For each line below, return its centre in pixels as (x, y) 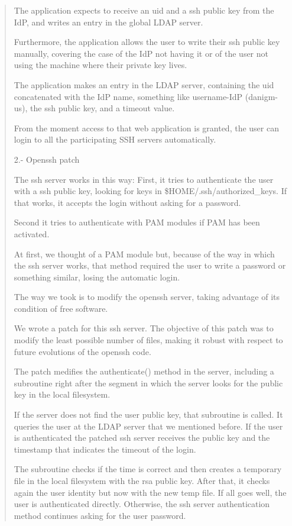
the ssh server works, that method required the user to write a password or (150, 265)
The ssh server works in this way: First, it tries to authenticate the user (144, 179)
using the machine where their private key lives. (100, 65)
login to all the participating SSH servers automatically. (115, 139)
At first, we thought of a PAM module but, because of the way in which (144, 254)
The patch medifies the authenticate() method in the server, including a (144, 371)
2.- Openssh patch (47, 159)
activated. (32, 233)
